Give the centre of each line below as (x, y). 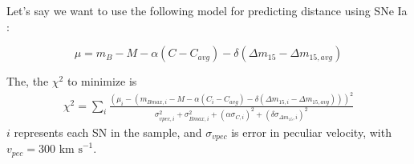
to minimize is (102, 81)
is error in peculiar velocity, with (311, 132)
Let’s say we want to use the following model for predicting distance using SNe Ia (207, 10)
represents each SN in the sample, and (108, 132)
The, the (28, 81)
